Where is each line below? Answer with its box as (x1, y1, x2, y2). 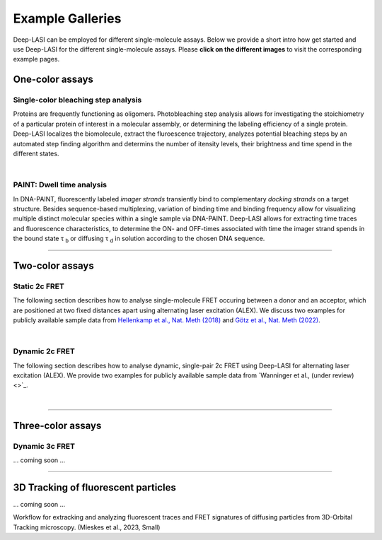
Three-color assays (13, 419, 102, 431)
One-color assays (13, 74, 93, 86)
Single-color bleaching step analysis (13, 95, 142, 105)
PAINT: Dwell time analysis (13, 180, 108, 190)
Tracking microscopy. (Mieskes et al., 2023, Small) (13, 523, 161, 532)
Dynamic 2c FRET (13, 346, 76, 356)
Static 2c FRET (13, 281, 65, 291)
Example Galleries (13, 11, 122, 26)
